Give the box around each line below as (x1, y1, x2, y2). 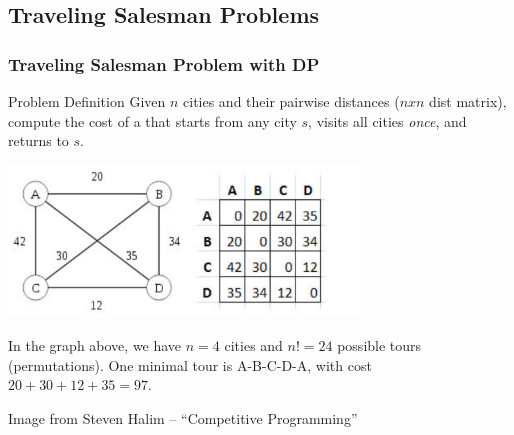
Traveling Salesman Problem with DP (8, 51, 320, 76)
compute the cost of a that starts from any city (8, 110, 297, 131)
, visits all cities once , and (308, 110, 467, 131)
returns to (8, 130, 69, 151)
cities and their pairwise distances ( (183, 91, 400, 111)
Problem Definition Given (8, 91, 166, 111)
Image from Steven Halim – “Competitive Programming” (8, 407, 358, 428)
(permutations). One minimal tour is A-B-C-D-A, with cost (8, 354, 372, 375)
